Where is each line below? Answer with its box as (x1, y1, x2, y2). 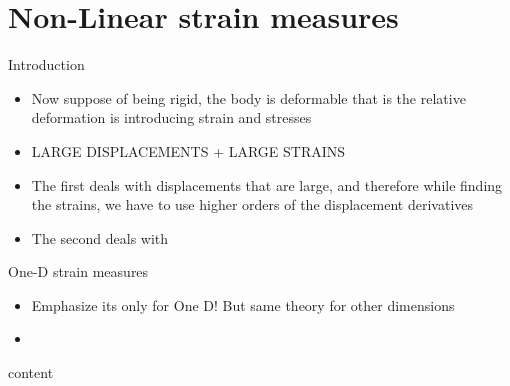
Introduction (8, 54, 85, 75)
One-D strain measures (8, 261, 149, 282)
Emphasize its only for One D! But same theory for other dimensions (31, 294, 455, 315)
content (8, 362, 54, 383)
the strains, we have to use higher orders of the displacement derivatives (31, 194, 474, 215)
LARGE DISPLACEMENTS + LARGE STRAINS (31, 140, 346, 161)
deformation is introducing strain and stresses (31, 107, 312, 128)
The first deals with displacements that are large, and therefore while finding (31, 174, 503, 195)
